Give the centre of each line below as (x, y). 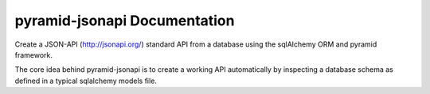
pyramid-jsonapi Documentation (125, 21)
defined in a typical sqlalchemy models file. (86, 81)
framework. (34, 55)
